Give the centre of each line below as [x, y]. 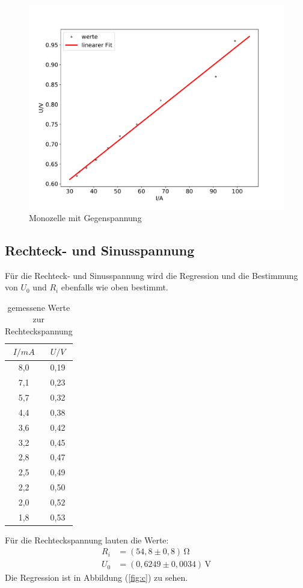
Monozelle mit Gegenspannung [85, 217]
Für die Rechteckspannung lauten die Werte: [87, 540]
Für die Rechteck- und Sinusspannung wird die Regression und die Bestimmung [151, 275]
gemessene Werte [39, 307]
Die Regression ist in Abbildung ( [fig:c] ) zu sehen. [96, 577]
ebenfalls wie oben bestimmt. [115, 287]
